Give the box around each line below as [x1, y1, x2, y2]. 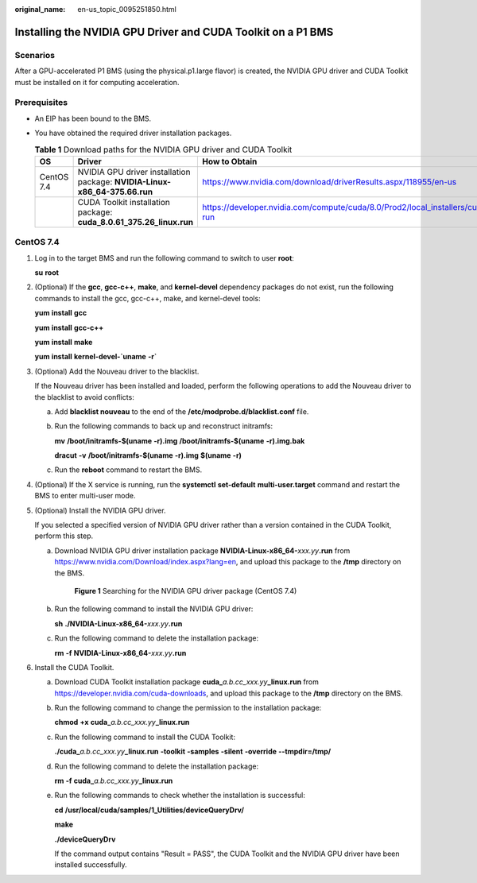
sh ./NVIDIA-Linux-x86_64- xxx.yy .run [54, 618, 183, 628]
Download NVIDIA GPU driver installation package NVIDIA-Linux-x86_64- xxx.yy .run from [54, 545, 351, 556]
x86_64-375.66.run [77, 186, 153, 197]
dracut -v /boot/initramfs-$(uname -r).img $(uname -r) [54, 451, 242, 460]
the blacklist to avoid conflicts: [34, 392, 134, 401]
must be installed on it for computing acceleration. [14, 77, 180, 87]
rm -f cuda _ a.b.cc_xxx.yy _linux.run [54, 776, 173, 786]
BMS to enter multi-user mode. [34, 491, 136, 501]
